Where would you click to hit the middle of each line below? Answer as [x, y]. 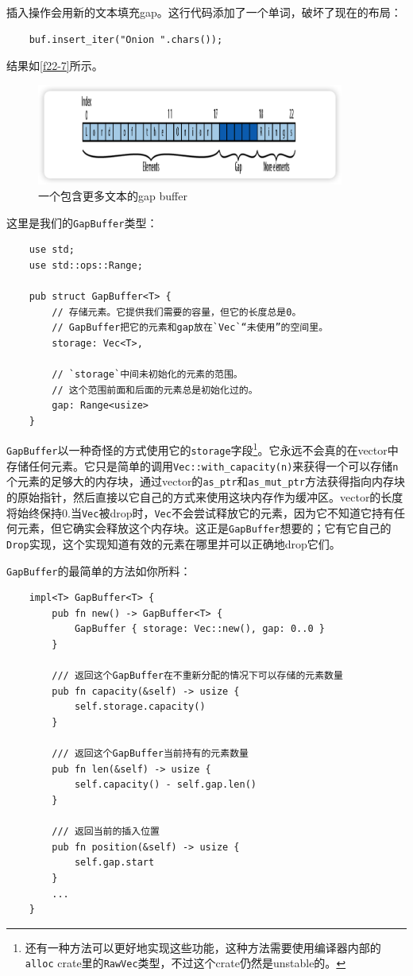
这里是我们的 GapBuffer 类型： [82, 222]
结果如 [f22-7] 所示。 [55, 66]
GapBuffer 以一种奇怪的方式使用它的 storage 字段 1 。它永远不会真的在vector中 [203, 449]
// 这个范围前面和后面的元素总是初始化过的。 [155, 390]
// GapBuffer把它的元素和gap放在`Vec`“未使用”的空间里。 [190, 328]
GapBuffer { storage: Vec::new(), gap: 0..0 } [199, 629]
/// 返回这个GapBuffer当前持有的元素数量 [150, 754]
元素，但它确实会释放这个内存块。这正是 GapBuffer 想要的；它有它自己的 [204, 528]
